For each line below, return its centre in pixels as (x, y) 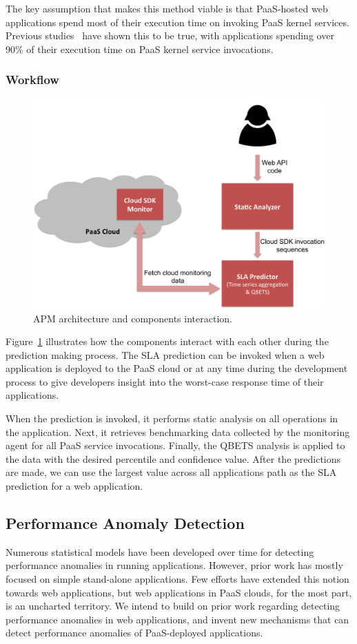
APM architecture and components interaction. (133, 318)
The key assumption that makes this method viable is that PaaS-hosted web (167, 8)
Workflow (32, 80)
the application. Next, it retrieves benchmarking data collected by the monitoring (178, 432)
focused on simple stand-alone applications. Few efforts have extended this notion (177, 579)
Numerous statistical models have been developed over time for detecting (160, 551)
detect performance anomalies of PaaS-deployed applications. (134, 633)
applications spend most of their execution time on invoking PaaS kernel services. (177, 22)
